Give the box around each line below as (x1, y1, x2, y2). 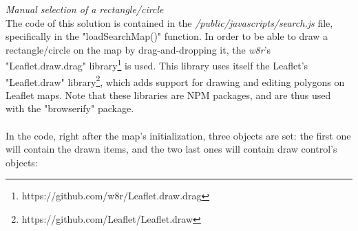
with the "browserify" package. (6, 101, 134, 115)
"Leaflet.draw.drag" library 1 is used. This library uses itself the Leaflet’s (6, 56, 308, 73)
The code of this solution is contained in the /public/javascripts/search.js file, (6, 15, 333, 30)
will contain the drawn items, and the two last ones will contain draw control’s (6, 142, 337, 156)
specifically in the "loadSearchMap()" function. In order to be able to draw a (6, 29, 328, 43)
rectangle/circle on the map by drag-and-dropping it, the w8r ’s (6, 42, 271, 56)
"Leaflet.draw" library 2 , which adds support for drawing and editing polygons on (6, 72, 345, 89)
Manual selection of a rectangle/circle (6, 2, 164, 16)
